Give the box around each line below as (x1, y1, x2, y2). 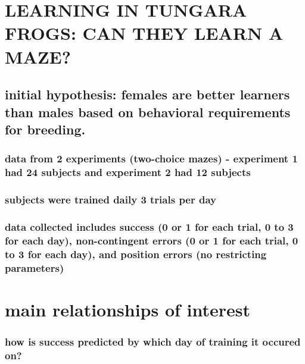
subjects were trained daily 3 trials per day (5, 192, 217, 206)
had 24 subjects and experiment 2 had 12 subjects (5, 165, 251, 180)
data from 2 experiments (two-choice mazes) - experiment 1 (5, 151, 298, 166)
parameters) (5, 260, 64, 275)
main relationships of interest (5, 297, 251, 321)
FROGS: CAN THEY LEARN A (5, 21, 284, 45)
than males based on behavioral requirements (5, 102, 291, 121)
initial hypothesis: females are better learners (5, 85, 290, 103)
